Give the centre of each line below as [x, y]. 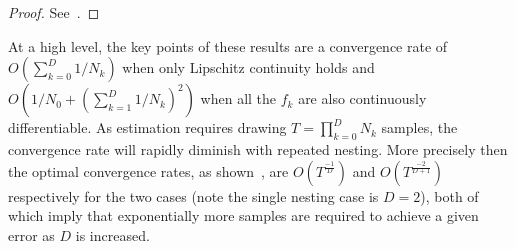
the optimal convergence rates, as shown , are [148, 170]
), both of [449, 195]
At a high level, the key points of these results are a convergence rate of [228, 45]
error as [31, 234]
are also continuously [362, 98]
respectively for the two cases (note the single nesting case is [193, 195]
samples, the [419, 127]
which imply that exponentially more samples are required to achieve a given [243, 215]
